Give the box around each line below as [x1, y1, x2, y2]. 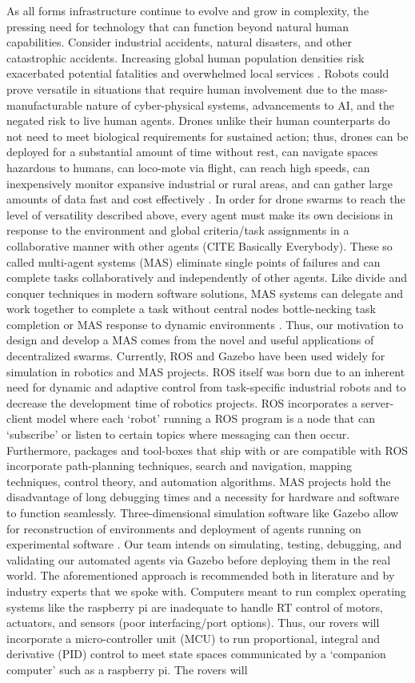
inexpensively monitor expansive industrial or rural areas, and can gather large [6, 175, 393, 191]
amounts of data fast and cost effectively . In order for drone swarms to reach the [6, 191, 405, 207]
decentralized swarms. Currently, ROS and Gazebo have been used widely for [6, 348, 385, 364]
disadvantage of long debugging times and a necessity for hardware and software [6, 488, 400, 505]
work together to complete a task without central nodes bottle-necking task [6, 300, 376, 317]
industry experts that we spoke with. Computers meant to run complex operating [6, 582, 406, 599]
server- [361, 394, 394, 411]
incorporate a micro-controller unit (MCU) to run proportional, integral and [6, 629, 381, 646]
